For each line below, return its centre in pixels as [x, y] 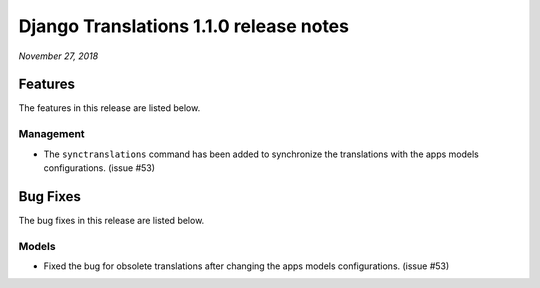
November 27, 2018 [58, 56]
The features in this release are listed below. [109, 108]
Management [51, 134]
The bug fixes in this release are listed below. [111, 220]
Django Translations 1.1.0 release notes [184, 26]
